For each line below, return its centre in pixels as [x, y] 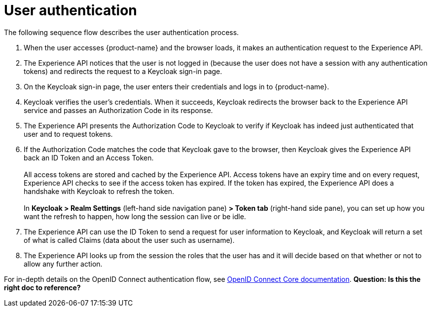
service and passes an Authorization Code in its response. [118, 110]
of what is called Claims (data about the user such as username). [129, 240]
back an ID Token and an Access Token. [89, 157]
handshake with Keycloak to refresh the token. [99, 191]
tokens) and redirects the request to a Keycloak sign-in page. [123, 71]
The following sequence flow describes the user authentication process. [122, 32]
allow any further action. [63, 264]
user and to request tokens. [68, 134]
